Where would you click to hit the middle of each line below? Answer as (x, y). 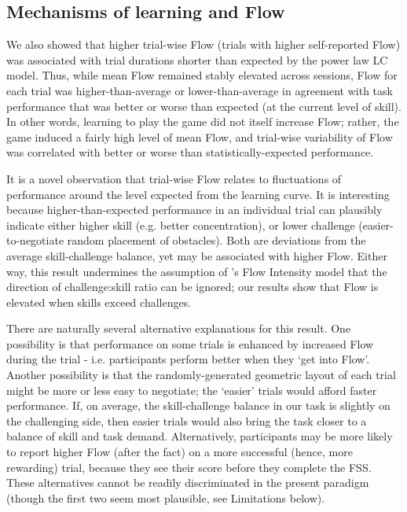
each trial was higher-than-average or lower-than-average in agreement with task (200, 90)
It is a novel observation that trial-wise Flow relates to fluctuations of (174, 178)
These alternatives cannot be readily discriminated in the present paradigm (188, 483)
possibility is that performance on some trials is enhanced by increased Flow (190, 343)
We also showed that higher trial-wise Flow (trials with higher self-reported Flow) (203, 44)
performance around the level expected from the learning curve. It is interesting (198, 194)
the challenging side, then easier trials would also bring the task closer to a (187, 420)
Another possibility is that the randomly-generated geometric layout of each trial (201, 375)
